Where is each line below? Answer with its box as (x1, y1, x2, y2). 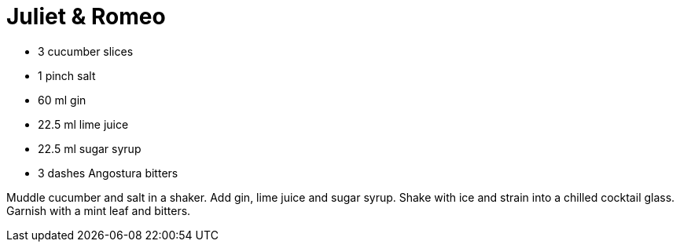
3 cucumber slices (38, 44, 134, 58)
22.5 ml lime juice (38, 117, 129, 131)
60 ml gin (38, 93, 86, 107)
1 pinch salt (38, 68, 96, 82)
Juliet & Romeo (6, 3, 166, 30)
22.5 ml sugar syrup (38, 141, 142, 155)
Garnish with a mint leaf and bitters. (6, 203, 191, 217)
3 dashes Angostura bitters (38, 166, 178, 180)
